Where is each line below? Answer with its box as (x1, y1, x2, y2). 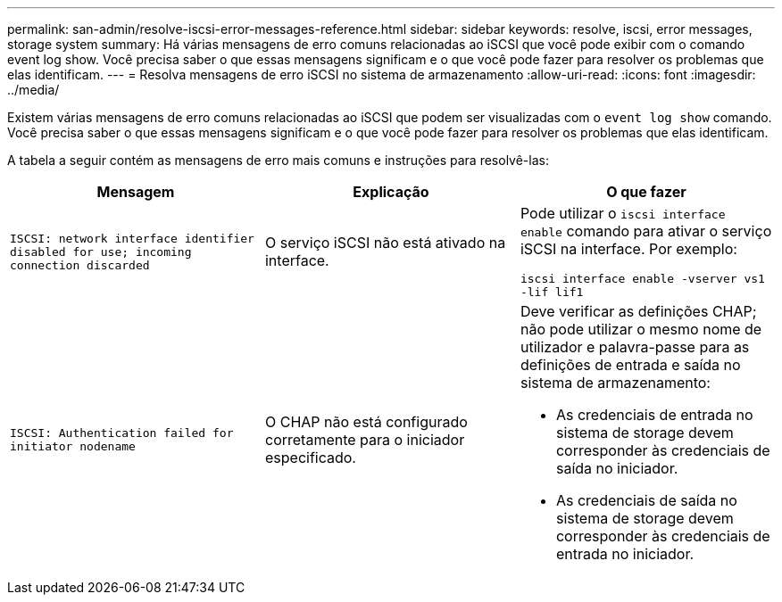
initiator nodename (10, 440, 136, 453)
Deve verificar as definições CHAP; (520, 302, 757, 320)
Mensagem (96, 183, 175, 201)
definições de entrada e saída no (520, 356, 741, 374)
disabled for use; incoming (10, 244, 192, 259)
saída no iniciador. (555, 459, 678, 477)
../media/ (7, 82, 60, 97)
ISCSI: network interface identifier (10, 231, 254, 245)
